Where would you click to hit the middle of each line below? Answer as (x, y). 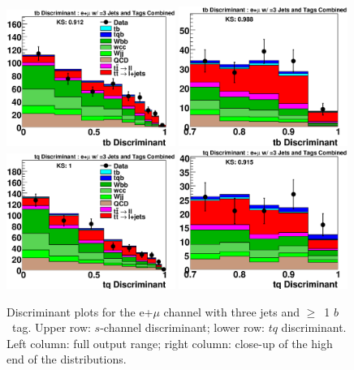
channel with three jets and (231, 311)
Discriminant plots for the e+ (80, 311)
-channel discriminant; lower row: (182, 327)
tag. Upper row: (51, 327)
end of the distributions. (67, 359)
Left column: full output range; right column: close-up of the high (170, 343)
